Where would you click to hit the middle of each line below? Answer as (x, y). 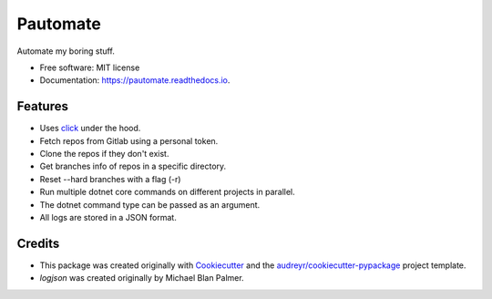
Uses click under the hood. (90, 129)
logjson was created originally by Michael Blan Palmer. (142, 278)
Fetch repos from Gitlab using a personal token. (129, 140)
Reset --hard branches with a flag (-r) (110, 179)
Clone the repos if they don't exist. (104, 154)
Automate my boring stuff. (66, 51)
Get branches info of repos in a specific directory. (133, 166)
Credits (38, 243)
